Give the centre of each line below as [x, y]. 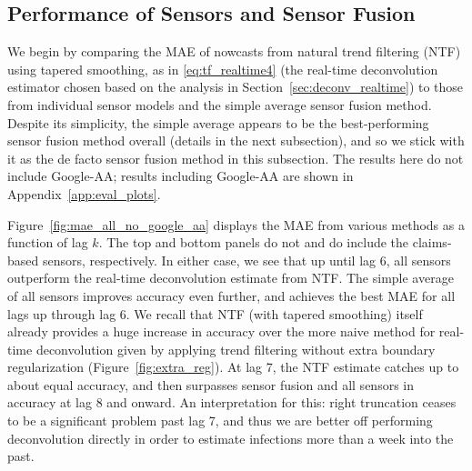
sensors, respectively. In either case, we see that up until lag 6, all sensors [246, 260]
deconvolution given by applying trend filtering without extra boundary [236, 349]
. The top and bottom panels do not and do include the [254, 242]
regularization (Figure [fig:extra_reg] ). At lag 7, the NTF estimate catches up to [233, 367]
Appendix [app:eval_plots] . [84, 193]
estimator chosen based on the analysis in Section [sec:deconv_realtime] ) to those [236, 87]
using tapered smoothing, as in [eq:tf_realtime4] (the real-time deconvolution [223, 69]
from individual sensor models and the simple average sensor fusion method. [220, 104]
